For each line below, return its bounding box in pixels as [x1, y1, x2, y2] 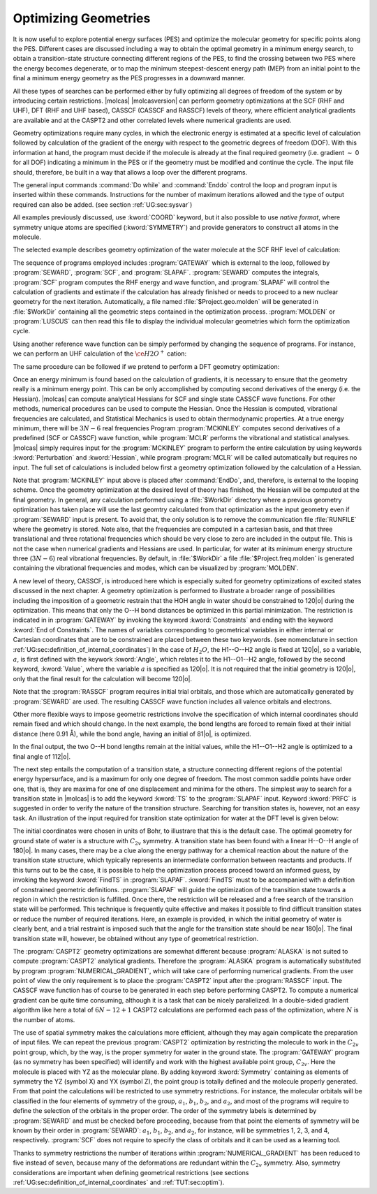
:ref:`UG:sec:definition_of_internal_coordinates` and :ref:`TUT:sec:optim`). [13, 1178, 225, 1186]
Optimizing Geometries [13, 10, 151, 26]
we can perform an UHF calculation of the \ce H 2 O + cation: [13, 349, 187, 358]
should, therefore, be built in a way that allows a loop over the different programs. [13, 168, 248, 176]
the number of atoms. [13, 1015, 75, 1024]
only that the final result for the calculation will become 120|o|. [13, 674, 192, 683]
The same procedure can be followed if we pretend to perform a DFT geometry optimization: [13, 362, 280, 370]
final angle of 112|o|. [13, 752, 71, 761]
